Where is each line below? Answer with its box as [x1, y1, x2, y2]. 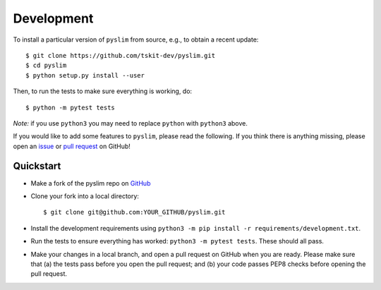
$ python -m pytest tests [25, 103, 116, 111]
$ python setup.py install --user [25, 71, 145, 79]
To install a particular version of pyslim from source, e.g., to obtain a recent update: [13, 35, 259, 44]
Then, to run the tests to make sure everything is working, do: [13, 87, 193, 95]
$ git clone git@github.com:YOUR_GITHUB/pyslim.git [43, 208, 226, 217]
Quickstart [13, 160, 61, 172]
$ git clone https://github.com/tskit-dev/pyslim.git [25, 52, 215, 59]
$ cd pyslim [25, 61, 67, 70]
